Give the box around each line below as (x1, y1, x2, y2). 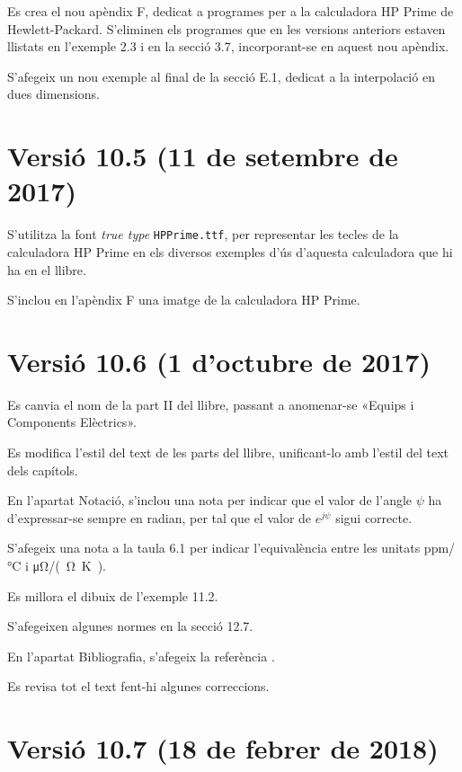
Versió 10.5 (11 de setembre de (7, 138, 398, 174)
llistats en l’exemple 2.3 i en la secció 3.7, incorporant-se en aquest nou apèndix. (7, 37, 449, 56)
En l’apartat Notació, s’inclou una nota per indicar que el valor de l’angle (7, 491, 413, 510)
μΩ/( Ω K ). (32, 556, 106, 574)
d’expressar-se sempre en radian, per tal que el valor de (7, 508, 312, 527)
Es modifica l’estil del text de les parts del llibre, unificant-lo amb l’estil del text (7, 443, 449, 462)
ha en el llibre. (7, 260, 86, 279)
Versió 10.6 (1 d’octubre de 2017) (7, 342, 431, 379)
